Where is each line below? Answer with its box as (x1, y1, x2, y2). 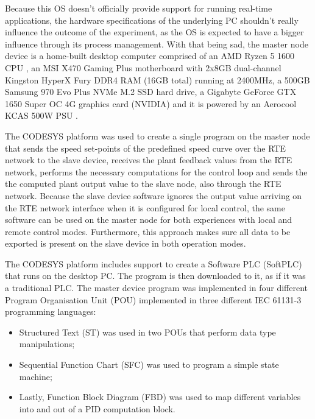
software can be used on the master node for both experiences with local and (5, 213, 292, 226)
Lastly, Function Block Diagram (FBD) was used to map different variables (19, 390, 301, 403)
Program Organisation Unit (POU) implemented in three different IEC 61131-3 (5, 293, 302, 306)
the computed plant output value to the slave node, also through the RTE (5, 177, 281, 190)
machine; (19, 370, 52, 382)
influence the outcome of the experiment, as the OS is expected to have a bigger (5, 26, 304, 38)
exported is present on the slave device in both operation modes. (5, 237, 246, 250)
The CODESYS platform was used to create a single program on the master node (5, 129, 310, 142)
